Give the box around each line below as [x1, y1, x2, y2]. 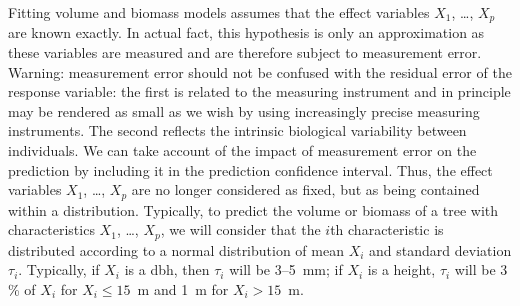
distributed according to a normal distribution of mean [8, 239, 344, 260]
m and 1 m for [137, 278, 229, 299]
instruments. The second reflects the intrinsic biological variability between [8, 120, 467, 141]
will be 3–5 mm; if [229, 259, 343, 280]
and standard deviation [369, 239, 512, 260]
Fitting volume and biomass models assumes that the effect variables [8, 2, 430, 22]
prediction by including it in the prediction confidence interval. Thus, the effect [8, 159, 493, 180]
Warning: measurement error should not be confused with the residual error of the [8, 61, 512, 82]
